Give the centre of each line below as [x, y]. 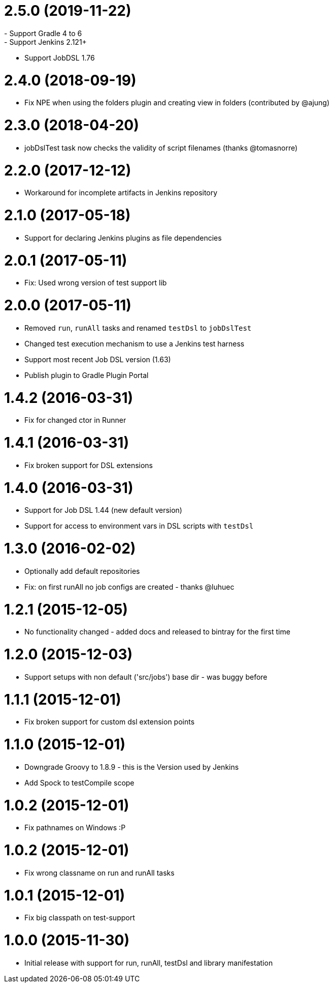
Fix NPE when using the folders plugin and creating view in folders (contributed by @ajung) [177, 103]
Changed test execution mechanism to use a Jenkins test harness [135, 343]
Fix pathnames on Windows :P [75, 828]
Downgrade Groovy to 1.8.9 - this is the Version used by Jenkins [132, 767]
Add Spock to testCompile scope [79, 782]
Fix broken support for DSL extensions [89, 465]
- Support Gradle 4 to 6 [43, 33]
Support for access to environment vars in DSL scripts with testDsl [139, 526]
